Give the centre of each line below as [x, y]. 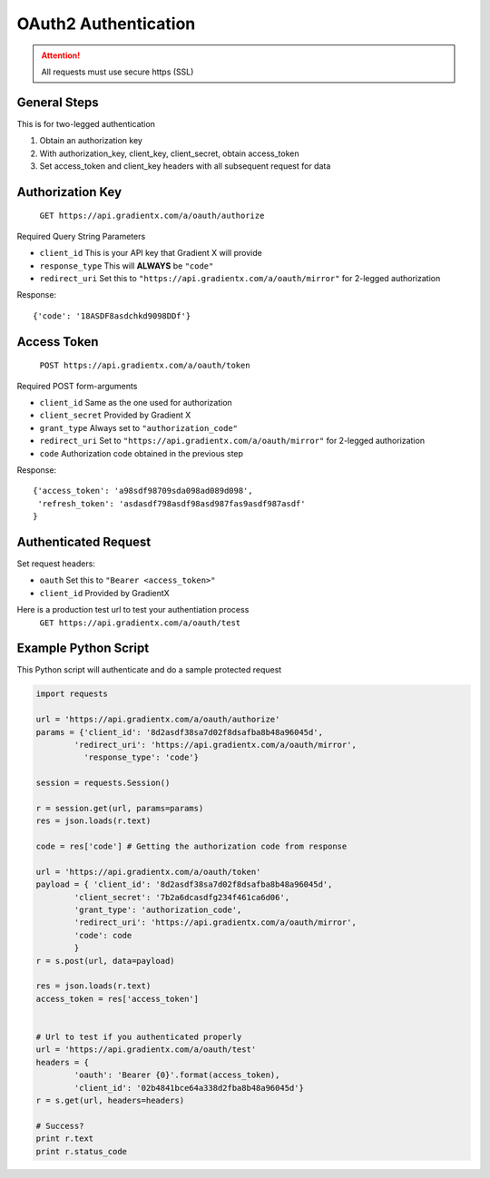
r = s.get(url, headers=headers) [110, 1100]
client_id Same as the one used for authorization [136, 402]
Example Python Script [83, 648]
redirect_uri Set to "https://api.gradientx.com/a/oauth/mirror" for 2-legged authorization [232, 441]
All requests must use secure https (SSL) [118, 72]
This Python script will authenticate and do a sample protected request [149, 670]
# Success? [60, 1126]
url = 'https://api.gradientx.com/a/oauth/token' [148, 872]
